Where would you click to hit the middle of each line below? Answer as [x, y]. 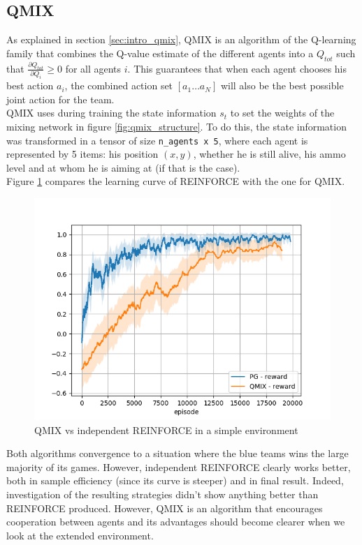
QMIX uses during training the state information [111, 113]
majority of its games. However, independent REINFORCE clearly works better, [179, 466]
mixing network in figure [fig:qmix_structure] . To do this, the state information [176, 126]
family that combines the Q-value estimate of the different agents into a [160, 53]
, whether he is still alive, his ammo [269, 154]
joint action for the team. [60, 99]
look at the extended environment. [80, 535]
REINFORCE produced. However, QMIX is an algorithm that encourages [165, 508]
